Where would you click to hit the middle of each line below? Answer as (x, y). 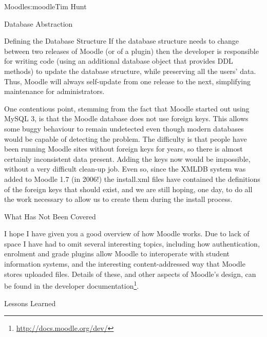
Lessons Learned (30, 303)
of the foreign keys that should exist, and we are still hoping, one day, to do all (128, 189)
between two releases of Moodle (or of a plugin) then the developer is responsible (131, 51)
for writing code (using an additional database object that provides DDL (119, 61)
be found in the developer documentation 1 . (72, 285)
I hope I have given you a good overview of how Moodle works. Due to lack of (127, 233)
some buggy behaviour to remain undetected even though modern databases (124, 128)
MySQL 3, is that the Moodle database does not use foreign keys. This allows (126, 118)
